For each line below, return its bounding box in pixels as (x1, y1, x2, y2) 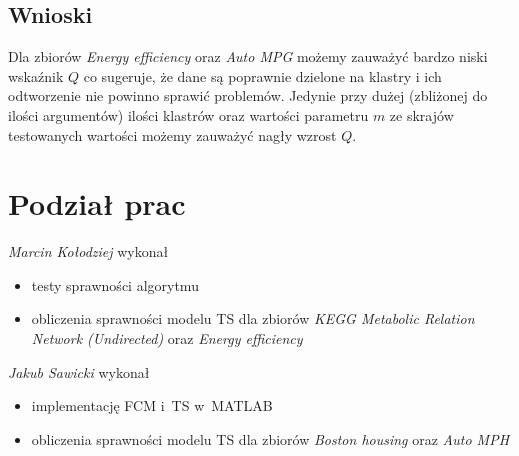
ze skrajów (389, 104, 454, 125)
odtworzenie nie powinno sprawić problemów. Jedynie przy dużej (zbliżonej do (8, 85, 488, 106)
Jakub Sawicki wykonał (8, 361, 150, 382)
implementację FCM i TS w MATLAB (31, 395, 273, 416)
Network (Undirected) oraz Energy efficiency (31, 328, 303, 349)
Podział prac (8, 183, 186, 224)
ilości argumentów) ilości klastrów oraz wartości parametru (8, 104, 369, 125)
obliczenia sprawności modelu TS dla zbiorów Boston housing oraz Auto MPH (31, 428, 510, 449)
